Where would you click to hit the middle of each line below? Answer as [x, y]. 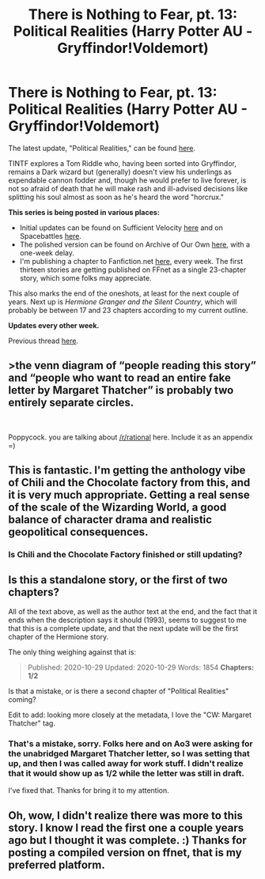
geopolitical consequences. [78, 532]
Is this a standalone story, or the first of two [118, 580]
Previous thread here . [44, 341]
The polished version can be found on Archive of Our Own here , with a [135, 244]
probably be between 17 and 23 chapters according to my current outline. [128, 310]
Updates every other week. [54, 325]
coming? [23, 699]
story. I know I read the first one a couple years [126, 828]
